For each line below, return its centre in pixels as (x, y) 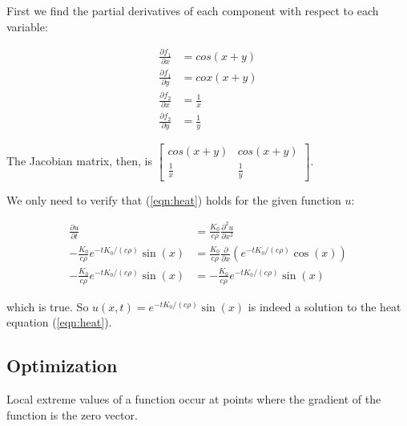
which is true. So (48, 306)
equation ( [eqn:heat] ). (59, 322)
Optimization (62, 365)
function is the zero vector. (72, 414)
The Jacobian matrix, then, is (79, 161)
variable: (27, 26)
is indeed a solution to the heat (324, 306)
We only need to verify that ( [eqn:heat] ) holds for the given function (174, 199)
